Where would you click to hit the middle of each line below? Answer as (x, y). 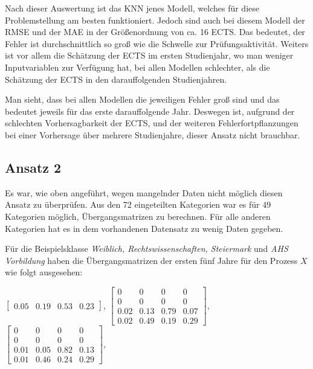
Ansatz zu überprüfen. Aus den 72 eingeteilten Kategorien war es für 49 (138, 204)
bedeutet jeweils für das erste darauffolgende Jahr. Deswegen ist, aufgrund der (150, 111)
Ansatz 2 (33, 167)
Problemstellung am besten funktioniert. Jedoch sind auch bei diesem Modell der (155, 20)
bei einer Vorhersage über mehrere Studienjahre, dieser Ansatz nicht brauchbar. (153, 134)
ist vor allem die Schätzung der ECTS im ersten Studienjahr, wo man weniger (149, 55)
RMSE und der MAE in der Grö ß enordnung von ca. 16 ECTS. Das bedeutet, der (155, 32)
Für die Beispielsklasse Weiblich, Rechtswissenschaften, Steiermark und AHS (147, 249)
